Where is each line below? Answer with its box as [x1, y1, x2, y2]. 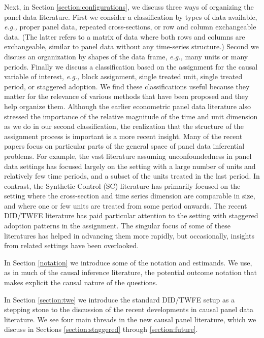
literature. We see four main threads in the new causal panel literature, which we [4, 314, 256, 324]
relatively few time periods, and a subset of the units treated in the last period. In [4, 171, 260, 181]
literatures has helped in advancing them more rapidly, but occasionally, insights [4, 230, 254, 241]
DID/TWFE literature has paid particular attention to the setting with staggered [4, 210, 258, 221]
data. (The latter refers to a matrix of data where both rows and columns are [4, 31, 245, 42]
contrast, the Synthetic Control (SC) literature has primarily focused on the [4, 180, 241, 191]
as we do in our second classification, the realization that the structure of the [4, 121, 244, 131]
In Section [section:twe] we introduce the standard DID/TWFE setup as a [4, 294, 235, 305]
